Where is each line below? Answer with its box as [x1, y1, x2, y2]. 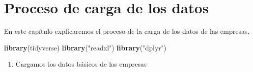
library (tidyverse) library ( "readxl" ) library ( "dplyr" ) [4, 42, 167, 52]
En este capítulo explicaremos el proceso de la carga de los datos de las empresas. [4, 26, 250, 36]
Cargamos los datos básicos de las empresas [15, 59, 147, 69]
